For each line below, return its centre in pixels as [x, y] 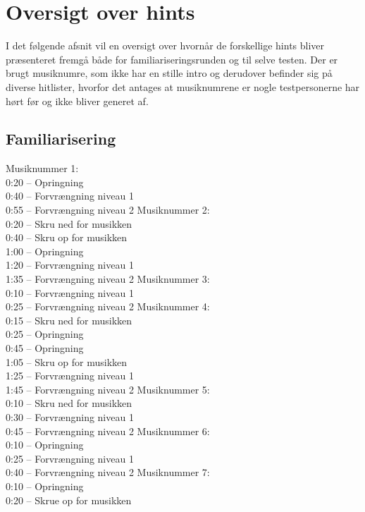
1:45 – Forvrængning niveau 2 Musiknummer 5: [108, 389]
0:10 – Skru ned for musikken [69, 403]
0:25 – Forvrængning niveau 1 [70, 458]
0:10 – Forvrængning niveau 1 [70, 292]
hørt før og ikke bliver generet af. [77, 100]
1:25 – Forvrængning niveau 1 [70, 376]
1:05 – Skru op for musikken [67, 361]
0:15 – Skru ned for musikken [69, 320]
